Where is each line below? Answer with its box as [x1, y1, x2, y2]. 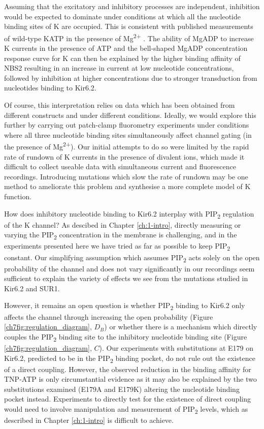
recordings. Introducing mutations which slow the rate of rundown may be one [4, 171, 248, 181]
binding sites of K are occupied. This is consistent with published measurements [4, 21, 253, 32]
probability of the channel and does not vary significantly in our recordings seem [4, 263, 255, 273]
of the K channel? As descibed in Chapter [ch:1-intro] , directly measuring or [4, 219, 241, 230]
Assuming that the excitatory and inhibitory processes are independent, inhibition [4, 1, 260, 11]
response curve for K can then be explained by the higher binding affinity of [4, 52, 241, 63]
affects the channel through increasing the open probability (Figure [4, 311, 213, 322]
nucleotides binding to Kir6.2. [4, 82, 96, 93]
